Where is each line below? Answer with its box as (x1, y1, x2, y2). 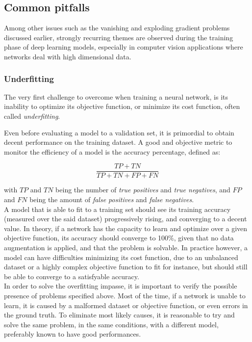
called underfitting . (4, 110, 60, 121)
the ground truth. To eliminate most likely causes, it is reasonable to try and (4, 310, 235, 320)
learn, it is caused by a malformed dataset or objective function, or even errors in (4, 300, 248, 310)
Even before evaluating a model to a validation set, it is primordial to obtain (4, 127, 234, 137)
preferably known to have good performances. (4, 329, 141, 339)
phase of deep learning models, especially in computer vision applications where (4, 42, 243, 52)
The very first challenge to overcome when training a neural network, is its (4, 91, 228, 102)
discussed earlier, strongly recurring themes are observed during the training (4, 32, 233, 42)
